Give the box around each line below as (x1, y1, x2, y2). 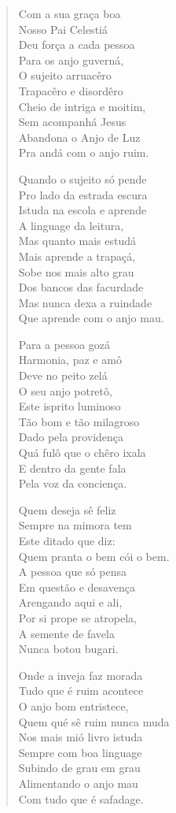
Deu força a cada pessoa (18, 36, 135, 53)
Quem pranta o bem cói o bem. (18, 548, 170, 564)
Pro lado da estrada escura (18, 186, 148, 202)
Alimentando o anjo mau (18, 774, 138, 791)
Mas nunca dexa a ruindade (18, 294, 152, 310)
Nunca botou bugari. (18, 640, 119, 657)
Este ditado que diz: (18, 533, 115, 548)
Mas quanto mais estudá (18, 232, 136, 249)
